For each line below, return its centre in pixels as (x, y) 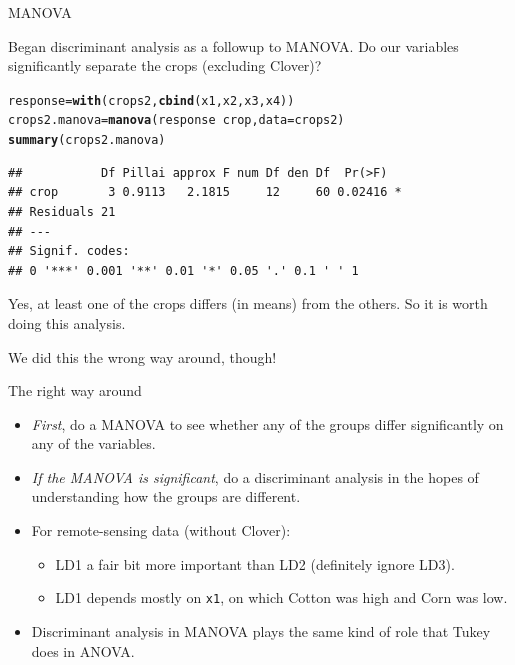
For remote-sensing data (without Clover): (161, 530)
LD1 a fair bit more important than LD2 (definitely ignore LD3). (255, 563)
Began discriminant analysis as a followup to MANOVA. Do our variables (233, 45)
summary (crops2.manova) (87, 140)
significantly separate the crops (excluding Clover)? (165, 65)
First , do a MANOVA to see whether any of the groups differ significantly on (267, 423)
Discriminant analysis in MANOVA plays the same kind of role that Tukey (261, 630)
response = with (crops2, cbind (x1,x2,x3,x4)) (151, 100)
